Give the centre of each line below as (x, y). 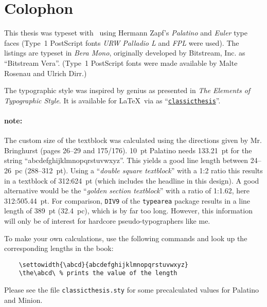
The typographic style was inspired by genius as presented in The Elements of (127, 90)
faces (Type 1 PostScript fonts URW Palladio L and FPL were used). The (122, 42)
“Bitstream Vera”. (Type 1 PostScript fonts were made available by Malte (121, 62)
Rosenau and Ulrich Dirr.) (46, 73)
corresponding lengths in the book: (59, 248)
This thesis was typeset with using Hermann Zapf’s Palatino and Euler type (126, 33)
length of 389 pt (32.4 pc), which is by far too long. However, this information (128, 211)
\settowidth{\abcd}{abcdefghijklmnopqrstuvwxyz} (103, 265)
